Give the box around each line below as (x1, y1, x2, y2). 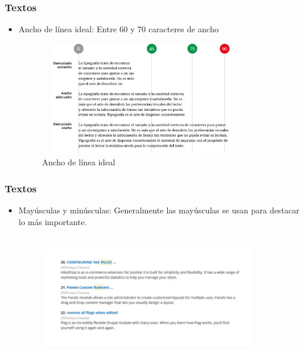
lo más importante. (18, 215, 87, 227)
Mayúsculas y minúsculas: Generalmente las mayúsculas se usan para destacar (18, 204, 300, 216)
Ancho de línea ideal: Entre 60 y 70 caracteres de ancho (18, 23, 219, 35)
